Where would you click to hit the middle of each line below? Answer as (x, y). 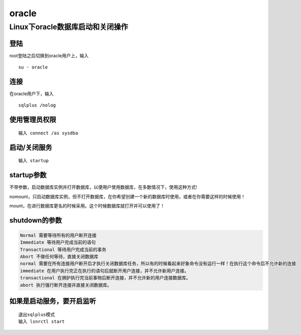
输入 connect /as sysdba (48, 133)
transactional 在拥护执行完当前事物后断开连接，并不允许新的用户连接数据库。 (105, 278)
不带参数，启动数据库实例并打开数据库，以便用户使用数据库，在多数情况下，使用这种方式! (103, 187)
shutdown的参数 (36, 220)
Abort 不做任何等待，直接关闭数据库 (59, 257)
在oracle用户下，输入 (32, 94)
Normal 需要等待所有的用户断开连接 (58, 235)
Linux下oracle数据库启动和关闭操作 (69, 27)
